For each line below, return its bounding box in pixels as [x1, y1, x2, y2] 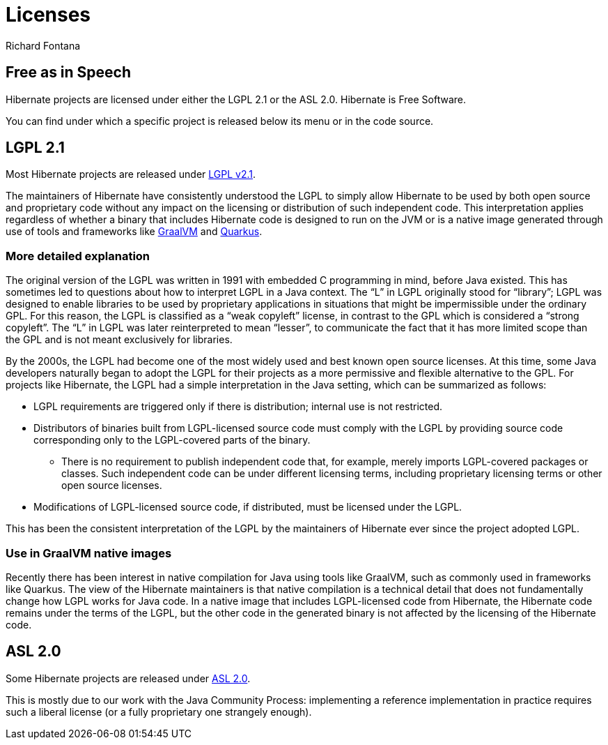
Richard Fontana [6, 39, 81, 52]
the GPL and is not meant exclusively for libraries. [6, 333, 233, 346]
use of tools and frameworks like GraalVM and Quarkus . [6, 225, 263, 238]
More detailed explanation [6, 248, 150, 263]
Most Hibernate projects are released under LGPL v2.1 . [6, 168, 256, 181]
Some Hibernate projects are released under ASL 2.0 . [6, 672, 251, 684]
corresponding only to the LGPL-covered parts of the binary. [33, 434, 311, 446]
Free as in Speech [6, 63, 132, 82]
